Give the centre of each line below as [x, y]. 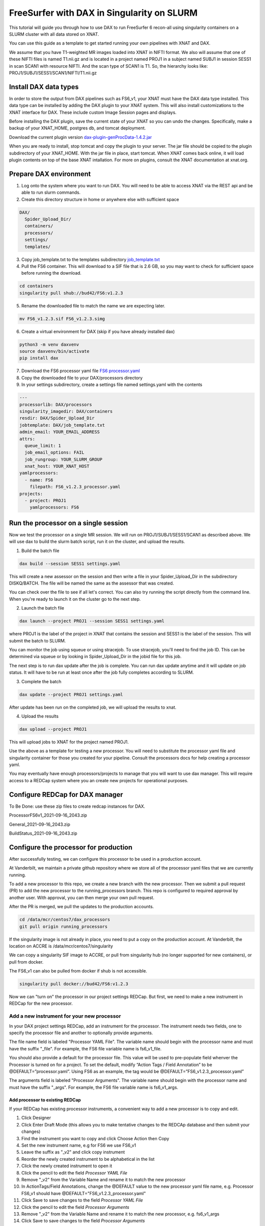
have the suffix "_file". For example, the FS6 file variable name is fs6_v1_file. [85, 1048]
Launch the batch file [43, 608]
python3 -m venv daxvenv [49, 344]
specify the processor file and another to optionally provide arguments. [81, 1033]
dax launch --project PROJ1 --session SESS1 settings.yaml [92, 621]
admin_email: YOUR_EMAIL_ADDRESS [60, 432]
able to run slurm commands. [51, 192]
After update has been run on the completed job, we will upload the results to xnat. [93, 707]
